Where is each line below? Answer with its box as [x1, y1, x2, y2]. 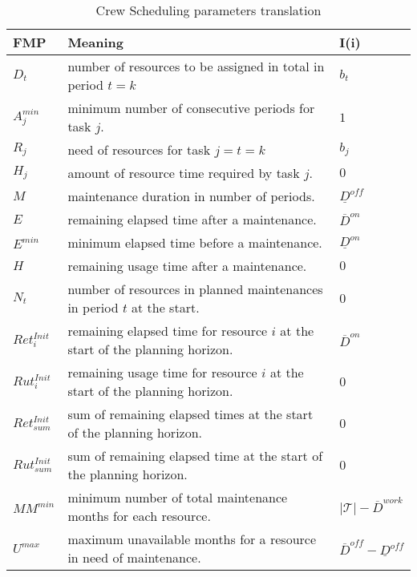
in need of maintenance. [67, 548, 201, 567]
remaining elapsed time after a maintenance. [67, 210, 317, 228]
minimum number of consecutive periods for [67, 99, 315, 117]
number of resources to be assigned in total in [67, 57, 325, 75]
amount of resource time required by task [67, 163, 300, 182]
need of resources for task [67, 140, 211, 159]
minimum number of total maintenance [67, 488, 288, 506]
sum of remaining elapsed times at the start [67, 405, 314, 423]
